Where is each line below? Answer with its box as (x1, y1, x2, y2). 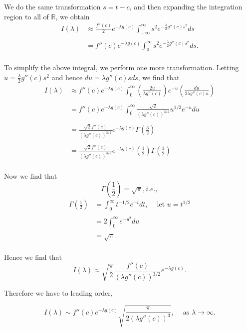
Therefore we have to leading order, (4, 288, 113, 298)
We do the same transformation (4, 1, 101, 11)
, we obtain (55, 11, 90, 21)
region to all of (4, 11, 49, 21)
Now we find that (4, 170, 57, 181)
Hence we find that (4, 252, 62, 262)
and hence (51, 72, 83, 82)
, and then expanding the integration (129, 1, 243, 11)
